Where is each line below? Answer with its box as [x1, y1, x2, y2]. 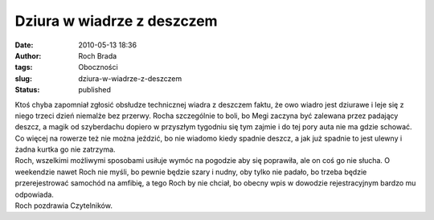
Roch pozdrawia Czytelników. [14, 201, 113, 210]
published [78, 85, 112, 95]
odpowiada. [14, 189, 54, 199]
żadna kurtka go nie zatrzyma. [14, 145, 116, 154]
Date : [14, 40, 34, 50]
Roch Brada [78, 51, 117, 60]
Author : [14, 51, 42, 60]
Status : [14, 85, 40, 95]
